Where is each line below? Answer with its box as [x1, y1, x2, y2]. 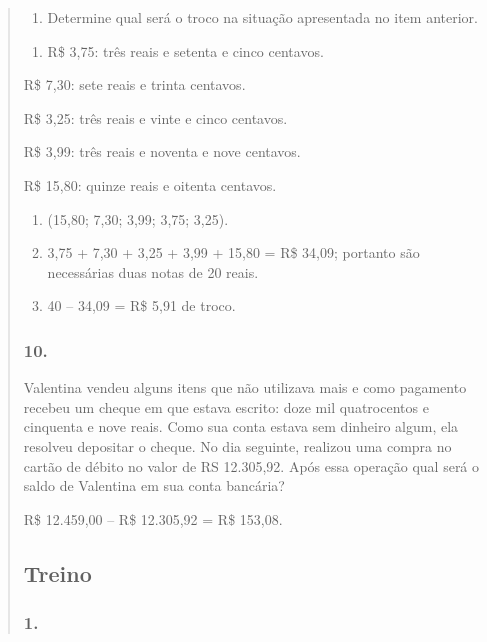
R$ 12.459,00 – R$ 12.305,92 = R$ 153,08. [23, 508, 283, 529]
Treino [23, 557, 92, 588]
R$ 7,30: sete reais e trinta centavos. [23, 74, 246, 95]
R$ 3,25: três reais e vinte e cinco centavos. [23, 107, 288, 128]
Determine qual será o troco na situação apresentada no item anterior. [47, 7, 478, 27]
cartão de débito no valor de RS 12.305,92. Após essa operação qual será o [23, 455, 480, 476]
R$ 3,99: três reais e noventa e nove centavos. [23, 141, 301, 162]
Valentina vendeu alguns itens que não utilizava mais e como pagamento [23, 377, 467, 398]
